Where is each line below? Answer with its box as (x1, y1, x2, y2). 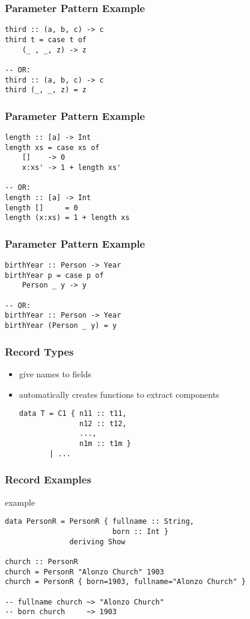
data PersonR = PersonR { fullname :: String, (5, 517, 194, 526)
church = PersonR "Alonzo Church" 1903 (5, 567, 164, 576)
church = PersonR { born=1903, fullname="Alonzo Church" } (5, 577, 246, 586)
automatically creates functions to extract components (19, 388, 219, 400)
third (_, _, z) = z (5, 86, 87, 95)
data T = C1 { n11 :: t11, (19, 409, 127, 418)
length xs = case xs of (5, 143, 100, 152)
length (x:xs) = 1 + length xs (5, 213, 130, 222)
